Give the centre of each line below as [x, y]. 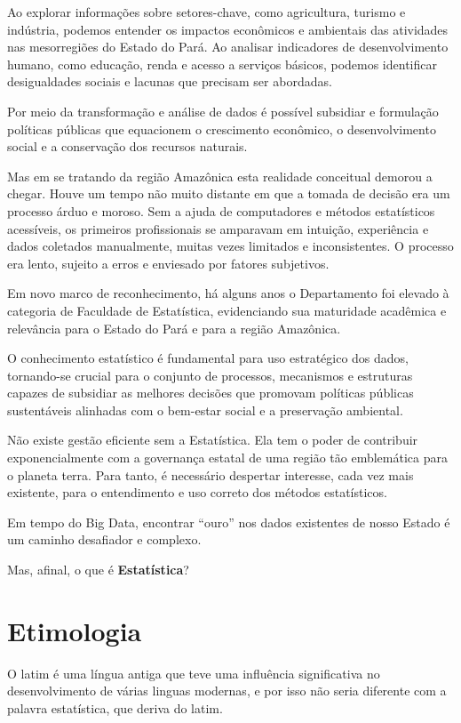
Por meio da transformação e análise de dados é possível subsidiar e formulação [223, 111]
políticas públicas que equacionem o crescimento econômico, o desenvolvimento [222, 129]
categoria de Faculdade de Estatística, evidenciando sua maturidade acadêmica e [227, 310]
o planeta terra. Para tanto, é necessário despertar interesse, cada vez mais [211, 474]
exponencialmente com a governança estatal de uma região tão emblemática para [227, 458]
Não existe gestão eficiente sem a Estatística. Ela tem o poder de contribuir [213, 440]
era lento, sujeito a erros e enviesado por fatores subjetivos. [168, 263]
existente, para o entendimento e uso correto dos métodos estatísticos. [197, 492]
